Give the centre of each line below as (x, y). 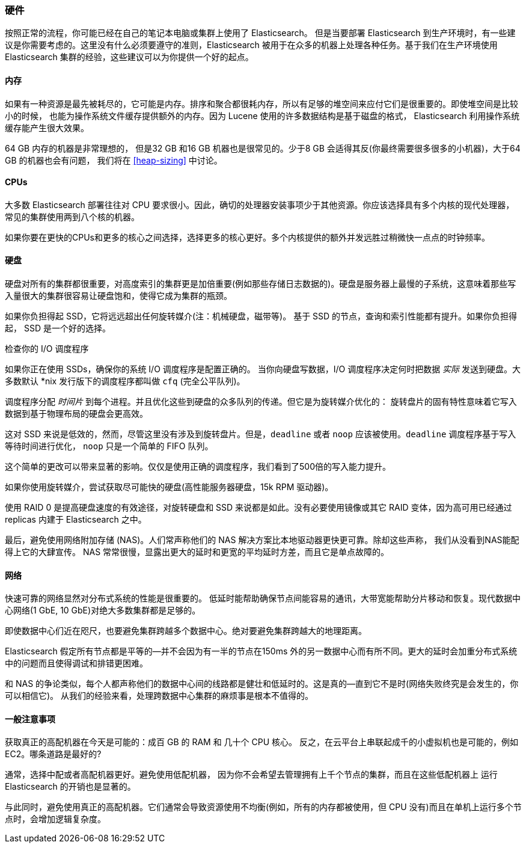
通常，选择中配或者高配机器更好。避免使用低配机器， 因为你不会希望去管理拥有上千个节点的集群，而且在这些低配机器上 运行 (251, 775)
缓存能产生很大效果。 (47, 128)
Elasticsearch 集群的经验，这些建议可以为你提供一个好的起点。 (129, 57)
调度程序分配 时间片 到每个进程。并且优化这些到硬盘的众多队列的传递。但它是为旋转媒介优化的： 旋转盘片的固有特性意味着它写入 (261, 402)
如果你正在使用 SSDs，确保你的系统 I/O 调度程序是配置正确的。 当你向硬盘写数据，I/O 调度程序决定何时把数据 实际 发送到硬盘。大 (263, 369)
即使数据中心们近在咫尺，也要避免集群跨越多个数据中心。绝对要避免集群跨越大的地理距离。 (186, 631)
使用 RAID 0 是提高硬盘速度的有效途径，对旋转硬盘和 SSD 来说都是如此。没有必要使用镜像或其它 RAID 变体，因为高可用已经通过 (258, 508)
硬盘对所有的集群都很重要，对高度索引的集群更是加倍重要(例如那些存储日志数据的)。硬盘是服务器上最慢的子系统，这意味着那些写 (261, 284)
